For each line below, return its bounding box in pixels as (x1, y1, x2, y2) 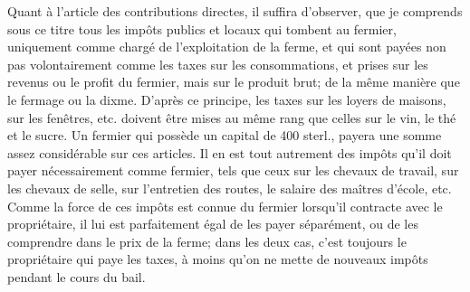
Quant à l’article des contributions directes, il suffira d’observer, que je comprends (7, 2, 463, 20)
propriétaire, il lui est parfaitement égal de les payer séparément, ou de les (7, 214, 418, 233)
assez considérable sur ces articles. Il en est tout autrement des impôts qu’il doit (7, 143, 452, 162)
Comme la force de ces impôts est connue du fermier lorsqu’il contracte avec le (7, 196, 443, 215)
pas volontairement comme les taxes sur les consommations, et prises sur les (7, 54, 428, 73)
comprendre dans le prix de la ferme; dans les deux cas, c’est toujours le (7, 231, 407, 250)
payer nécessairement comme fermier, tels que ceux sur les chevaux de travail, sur (7, 161, 459, 180)
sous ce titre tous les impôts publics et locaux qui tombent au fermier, (7, 19, 397, 38)
